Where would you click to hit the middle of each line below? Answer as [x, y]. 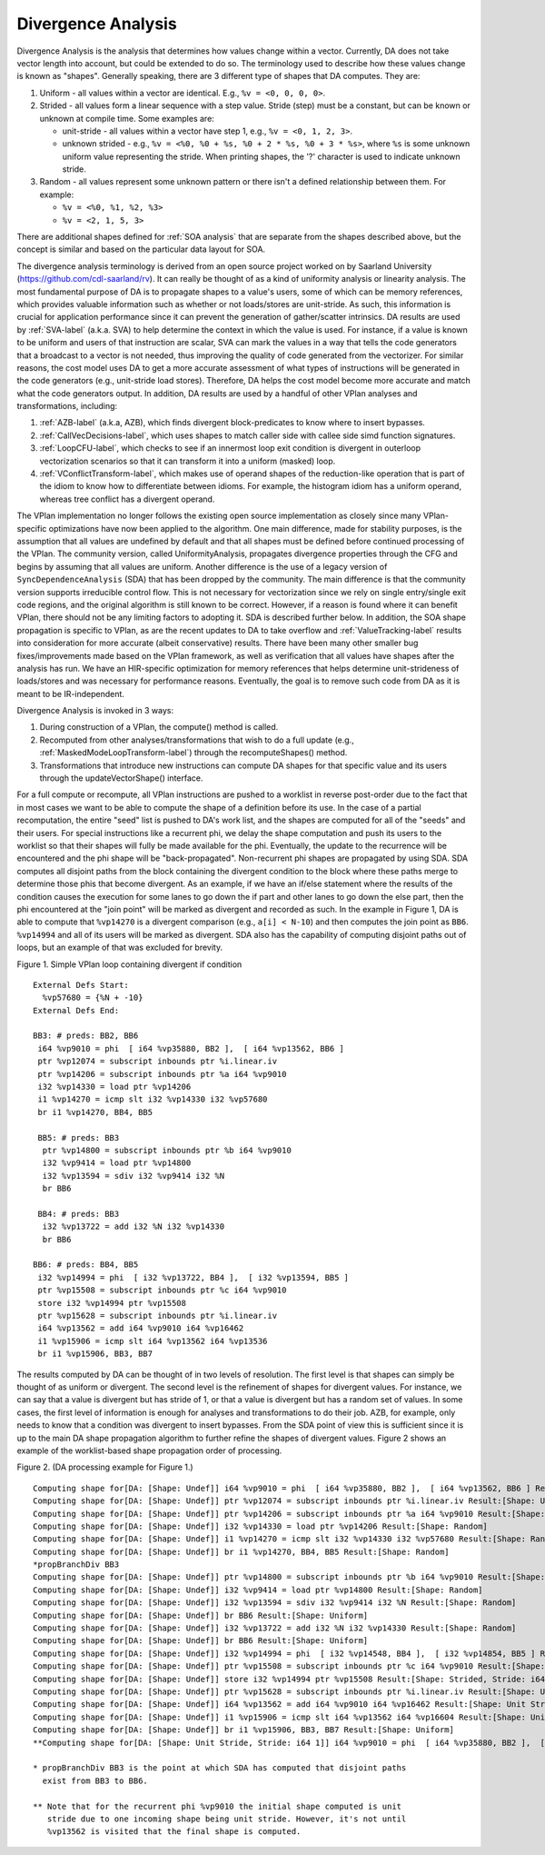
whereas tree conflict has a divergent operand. [127, 499]
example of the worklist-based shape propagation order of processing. [149, 1451]
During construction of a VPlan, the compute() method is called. [159, 727]
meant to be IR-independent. [70, 693]
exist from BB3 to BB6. [95, 1780]
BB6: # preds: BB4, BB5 [86, 1265]
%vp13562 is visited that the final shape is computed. [174, 1832]
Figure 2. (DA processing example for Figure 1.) [105, 1467]
